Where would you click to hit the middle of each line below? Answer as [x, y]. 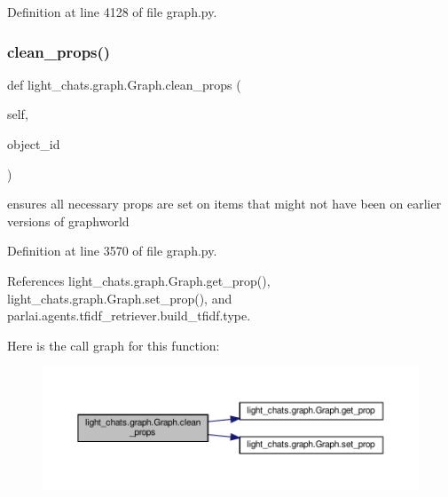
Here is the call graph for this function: [114, 345]
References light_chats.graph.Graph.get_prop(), [139, 280]
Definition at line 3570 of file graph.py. [112, 251]
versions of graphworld [68, 221]
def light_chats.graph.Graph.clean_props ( [124, 84]
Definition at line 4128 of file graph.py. [112, 12]
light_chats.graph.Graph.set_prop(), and [120, 298]
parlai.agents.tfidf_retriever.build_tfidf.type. [129, 316]
